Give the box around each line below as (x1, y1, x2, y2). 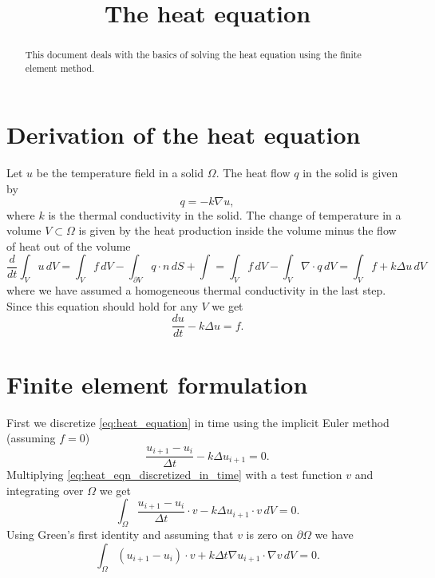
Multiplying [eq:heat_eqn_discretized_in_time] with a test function (6, 466, 342, 483)
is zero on (246, 526, 294, 543)
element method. (25, 61, 95, 74)
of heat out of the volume (6, 237, 131, 254)
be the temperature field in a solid (36, 164, 204, 181)
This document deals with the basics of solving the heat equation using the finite (25, 48, 362, 61)
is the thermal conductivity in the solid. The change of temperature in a (48, 206, 401, 223)
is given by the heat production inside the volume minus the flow (78, 222, 397, 239)
